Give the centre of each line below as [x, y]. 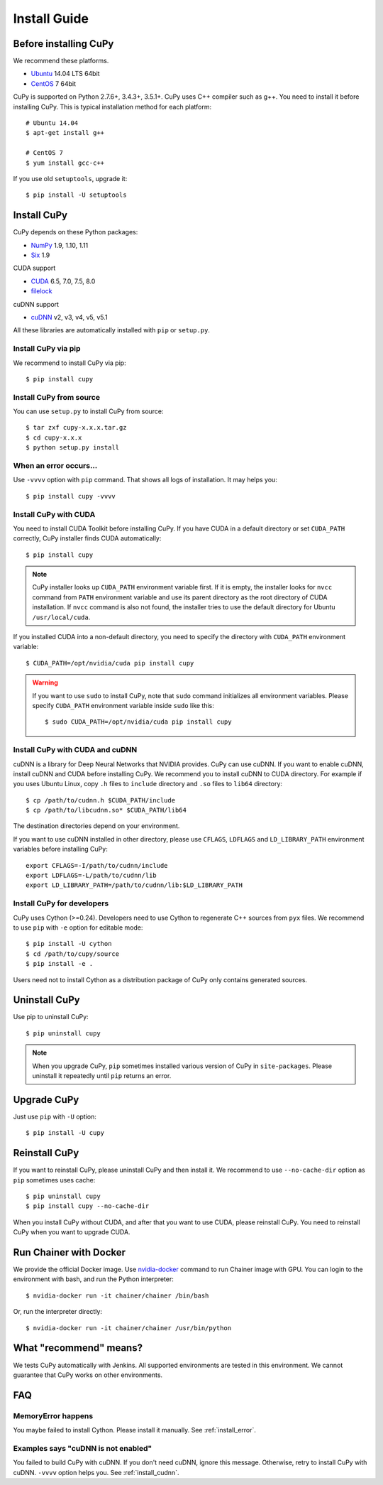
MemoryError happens [53, 1415]
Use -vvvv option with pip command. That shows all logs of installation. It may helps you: [145, 480]
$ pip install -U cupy [65, 1133]
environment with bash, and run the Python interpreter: [93, 1279]
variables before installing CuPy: [60, 849]
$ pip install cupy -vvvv [71, 496]
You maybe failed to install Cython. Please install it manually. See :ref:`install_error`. [135, 1430]
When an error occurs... [55, 466]
